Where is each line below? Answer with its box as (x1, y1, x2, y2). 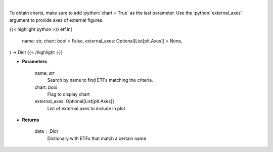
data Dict (34, 128, 58, 134)
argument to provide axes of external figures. (9, 17, 104, 23)
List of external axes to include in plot (47, 105, 126, 111)
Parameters (22, 59, 48, 65)
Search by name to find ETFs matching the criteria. (47, 77, 154, 83)
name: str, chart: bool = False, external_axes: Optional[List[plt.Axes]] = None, (22, 38, 183, 44)
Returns (22, 117, 39, 123)
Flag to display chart (47, 91, 90, 97)
